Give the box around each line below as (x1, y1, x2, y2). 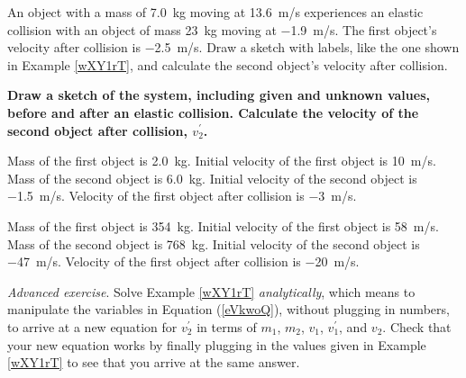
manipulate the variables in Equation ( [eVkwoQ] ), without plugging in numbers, (7, 300, 450, 319)
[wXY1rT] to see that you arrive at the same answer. (7, 353, 300, 372)
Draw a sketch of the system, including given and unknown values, (7, 85, 430, 104)
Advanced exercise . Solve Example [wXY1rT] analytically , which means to (7, 282, 416, 301)
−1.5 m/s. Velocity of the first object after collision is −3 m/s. (7, 186, 357, 205)
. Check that (382, 317, 452, 336)
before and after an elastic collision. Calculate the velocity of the (7, 103, 419, 121)
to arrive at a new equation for (7, 317, 178, 336)
